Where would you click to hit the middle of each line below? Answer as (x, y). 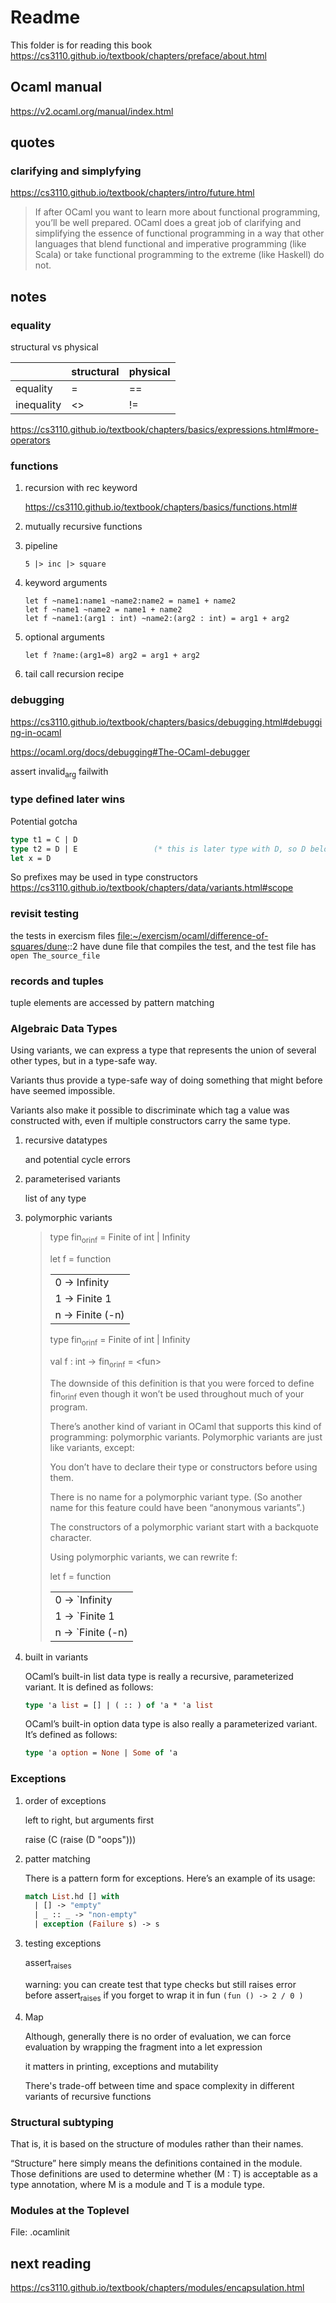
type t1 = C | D (44, 839)
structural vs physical (54, 347)
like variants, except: (92, 1447)
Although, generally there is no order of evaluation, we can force (158, 2036)
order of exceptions (65, 1800)
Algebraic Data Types (64, 1028)
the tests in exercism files (63, 935)
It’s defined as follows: (71, 1735)
